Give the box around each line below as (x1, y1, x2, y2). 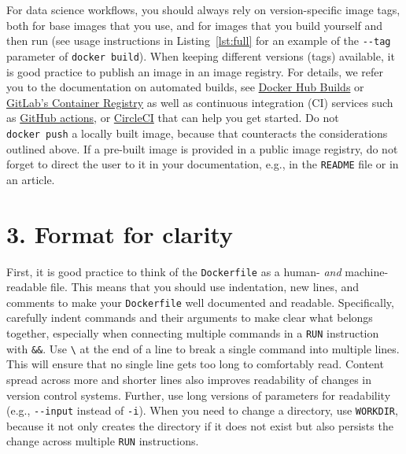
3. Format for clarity (6, 217, 234, 249)
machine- (345, 263, 389, 279)
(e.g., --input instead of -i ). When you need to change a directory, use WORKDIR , (6, 402, 398, 419)
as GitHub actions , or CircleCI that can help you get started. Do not (6, 109, 339, 126)
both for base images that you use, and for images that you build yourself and (6, 17, 383, 33)
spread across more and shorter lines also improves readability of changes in (6, 371, 372, 387)
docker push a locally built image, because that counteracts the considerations (6, 124, 388, 141)
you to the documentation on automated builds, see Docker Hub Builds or (6, 79, 364, 95)
